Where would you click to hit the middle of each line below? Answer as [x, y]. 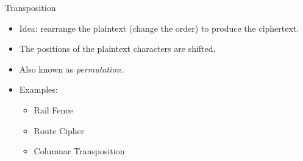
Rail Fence [53, 109]
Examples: [38, 89]
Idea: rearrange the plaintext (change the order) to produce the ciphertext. [159, 28]
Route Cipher [59, 130]
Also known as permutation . [71, 69]
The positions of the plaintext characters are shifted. [117, 48]
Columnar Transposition [79, 151]
